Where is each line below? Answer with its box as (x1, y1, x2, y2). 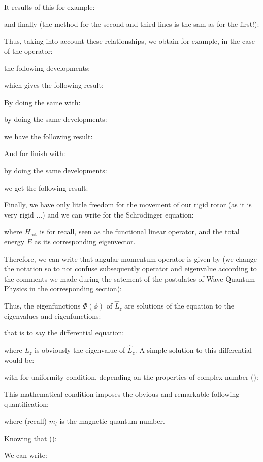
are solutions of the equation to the (124, 300, 234, 311)
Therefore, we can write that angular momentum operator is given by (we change (4, 253, 257, 264)
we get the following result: (4, 182, 88, 193)
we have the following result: (4, 131, 93, 141)
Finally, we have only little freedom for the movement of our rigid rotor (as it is (4, 199, 252, 210)
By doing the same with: (4, 97, 81, 107)
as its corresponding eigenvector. (34, 236, 136, 247)
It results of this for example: (4, 2, 95, 12)
